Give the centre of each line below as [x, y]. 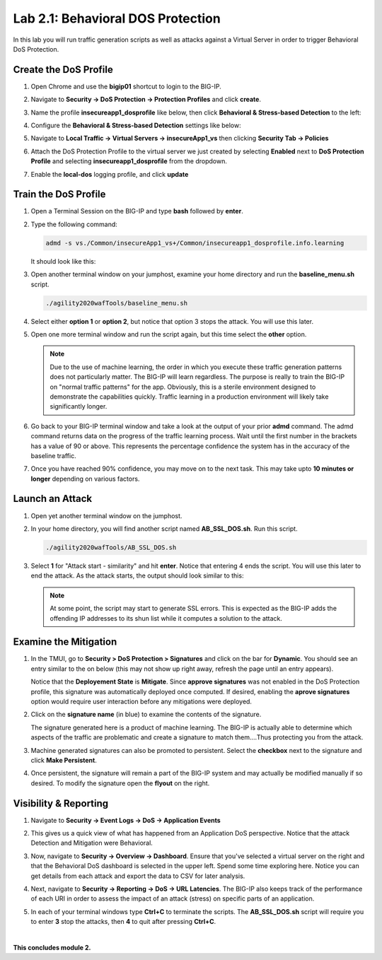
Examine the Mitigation [65, 642]
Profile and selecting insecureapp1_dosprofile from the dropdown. [129, 161]
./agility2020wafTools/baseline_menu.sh [116, 303]
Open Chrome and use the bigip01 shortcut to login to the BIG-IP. [126, 86]
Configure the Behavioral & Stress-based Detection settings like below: [136, 125]
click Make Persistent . [64, 760]
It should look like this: [63, 261]
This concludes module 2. [52, 947]
